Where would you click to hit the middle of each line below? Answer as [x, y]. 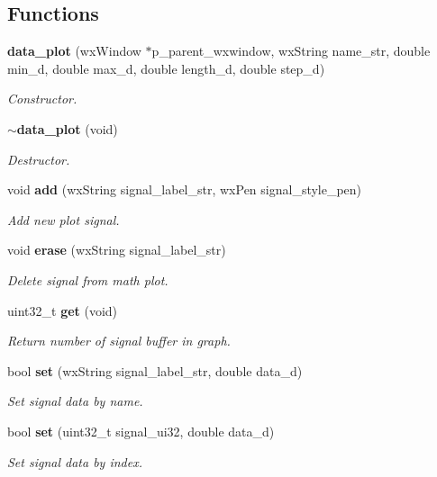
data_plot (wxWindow [74, 51]
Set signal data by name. [75, 401]
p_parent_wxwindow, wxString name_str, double [291, 51]
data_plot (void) [67, 128]
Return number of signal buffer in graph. [119, 341]
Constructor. [42, 99]
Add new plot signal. [64, 219]
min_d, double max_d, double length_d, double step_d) [166, 68]
